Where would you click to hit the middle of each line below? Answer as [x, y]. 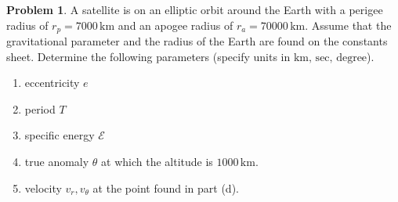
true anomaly [57, 162]
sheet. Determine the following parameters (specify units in [148, 56]
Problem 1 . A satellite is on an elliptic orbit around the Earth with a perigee [195, 9]
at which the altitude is [157, 162]
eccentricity [52, 83]
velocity [43, 188]
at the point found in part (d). [166, 188]
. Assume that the [348, 25]
